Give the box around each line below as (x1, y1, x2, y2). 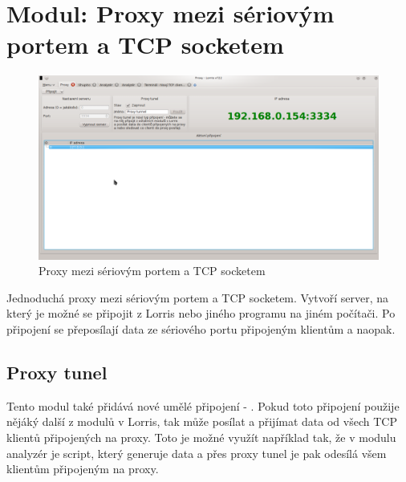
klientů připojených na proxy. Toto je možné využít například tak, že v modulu (6, 429, 396, 446)
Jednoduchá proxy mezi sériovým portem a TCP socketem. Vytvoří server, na (6, 289, 389, 306)
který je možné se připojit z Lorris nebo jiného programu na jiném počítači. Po (6, 305, 396, 322)
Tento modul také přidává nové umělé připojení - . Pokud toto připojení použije (6, 397, 400, 414)
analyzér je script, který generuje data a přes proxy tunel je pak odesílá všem (6, 444, 387, 461)
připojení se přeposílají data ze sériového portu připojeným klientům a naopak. (6, 321, 396, 338)
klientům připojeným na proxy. (6, 460, 159, 477)
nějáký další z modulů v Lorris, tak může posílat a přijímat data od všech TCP (6, 413, 397, 430)
